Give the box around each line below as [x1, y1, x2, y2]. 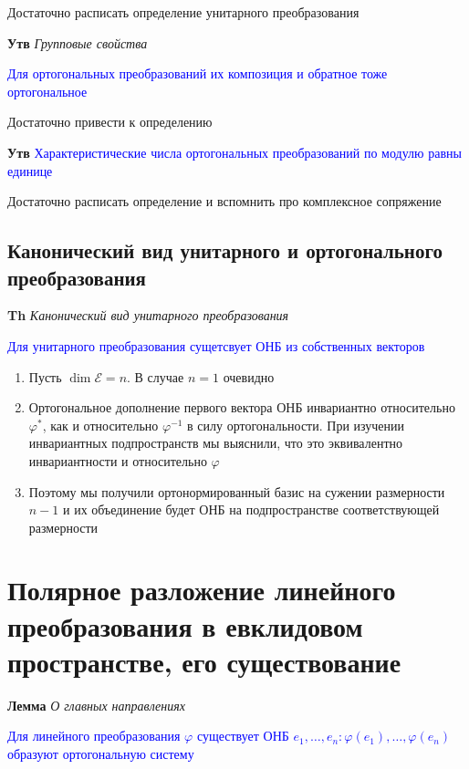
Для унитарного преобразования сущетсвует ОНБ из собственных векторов [7, 336, 425, 355]
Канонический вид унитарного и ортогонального [7, 236, 443, 265]
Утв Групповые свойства [7, 33, 148, 52]
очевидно [223, 367, 275, 386]
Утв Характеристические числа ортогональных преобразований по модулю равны [7, 142, 462, 161]
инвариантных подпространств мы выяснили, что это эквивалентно [28, 433, 402, 452]
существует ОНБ [196, 726, 289, 745]
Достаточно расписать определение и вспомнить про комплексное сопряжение [7, 192, 442, 211]
